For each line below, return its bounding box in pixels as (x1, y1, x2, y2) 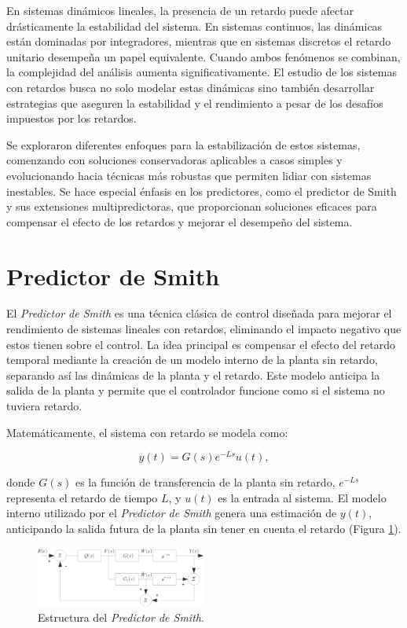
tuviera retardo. (6, 398, 82, 413)
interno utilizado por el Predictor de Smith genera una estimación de (6, 505, 337, 521)
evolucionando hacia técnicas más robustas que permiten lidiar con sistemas (6, 167, 372, 183)
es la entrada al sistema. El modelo (218, 489, 387, 505)
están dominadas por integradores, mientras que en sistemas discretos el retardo (6, 33, 391, 50)
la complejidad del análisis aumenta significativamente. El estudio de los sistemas (6, 64, 397, 80)
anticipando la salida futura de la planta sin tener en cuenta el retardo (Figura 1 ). (6, 520, 401, 537)
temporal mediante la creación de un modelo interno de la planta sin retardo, (6, 351, 378, 368)
